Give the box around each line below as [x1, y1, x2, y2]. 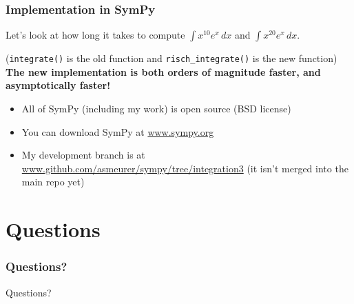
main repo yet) [21, 174, 85, 189]
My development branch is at [21, 148, 145, 162]
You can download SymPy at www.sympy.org [21, 124, 214, 139]
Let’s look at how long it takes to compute [6, 28, 185, 42]
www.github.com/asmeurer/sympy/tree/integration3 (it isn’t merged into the [21, 161, 348, 175]
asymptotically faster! [6, 78, 111, 92]
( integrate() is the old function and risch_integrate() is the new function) [6, 51, 337, 65]
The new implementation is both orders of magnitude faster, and [6, 64, 321, 79]
